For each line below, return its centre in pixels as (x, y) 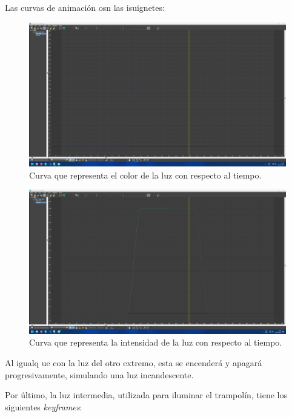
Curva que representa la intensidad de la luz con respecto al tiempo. (156, 342)
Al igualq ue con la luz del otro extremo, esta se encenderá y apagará (134, 362)
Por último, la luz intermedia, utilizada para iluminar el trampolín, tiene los (146, 395)
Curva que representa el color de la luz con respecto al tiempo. (145, 175)
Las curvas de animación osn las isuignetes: (85, 7)
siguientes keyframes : (44, 406)
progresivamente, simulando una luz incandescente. (99, 374)
